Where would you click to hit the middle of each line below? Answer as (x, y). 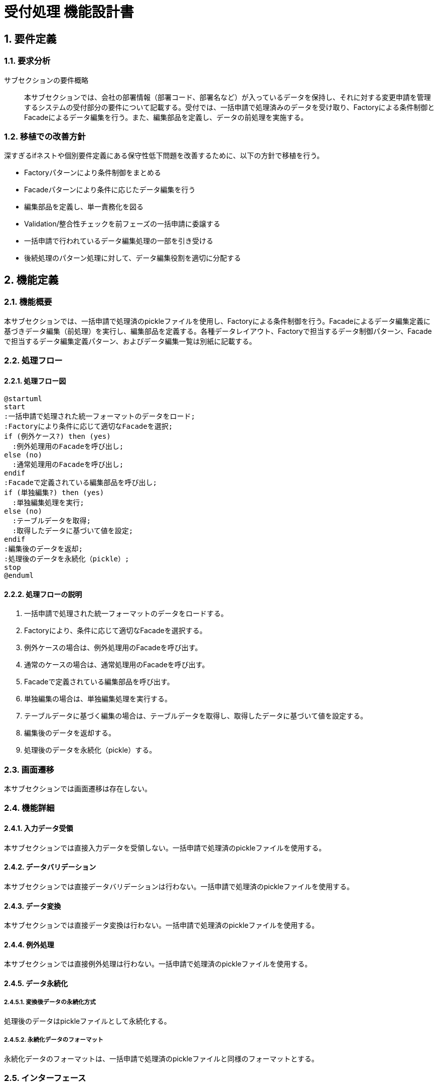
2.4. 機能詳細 (29, 808)
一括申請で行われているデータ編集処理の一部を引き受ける (119, 241)
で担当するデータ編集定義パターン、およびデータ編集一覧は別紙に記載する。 (130, 341)
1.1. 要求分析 (27, 61)
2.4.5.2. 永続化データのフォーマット (54, 1040)
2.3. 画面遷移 (29, 769)
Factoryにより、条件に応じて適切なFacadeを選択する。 (115, 631)
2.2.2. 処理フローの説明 (43, 594)
